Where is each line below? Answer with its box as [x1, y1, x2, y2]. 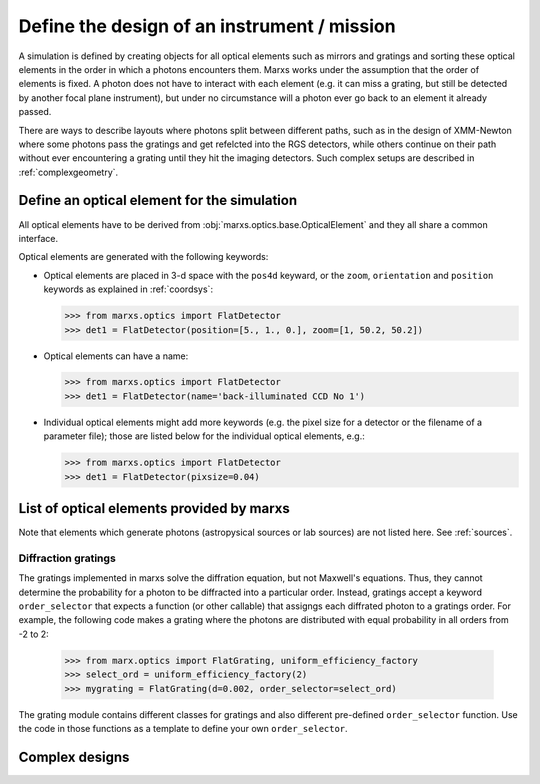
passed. [18, 106, 52, 118]
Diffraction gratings [18, 551, 117, 565]
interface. [18, 232, 59, 244]
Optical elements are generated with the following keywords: [18, 251, 269, 263]
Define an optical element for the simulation [18, 192, 298, 209]
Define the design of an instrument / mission [18, 15, 396, 37]
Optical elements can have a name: [43, 350, 189, 362]
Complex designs [18, 748, 130, 765]
